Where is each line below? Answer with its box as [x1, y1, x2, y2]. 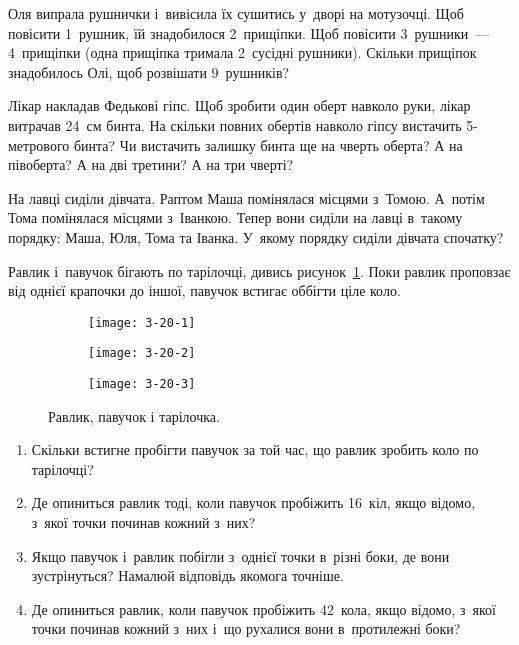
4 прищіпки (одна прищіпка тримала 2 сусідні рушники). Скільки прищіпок [8, 42, 477, 63]
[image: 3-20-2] [88, 346, 196, 361]
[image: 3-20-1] [88, 315, 196, 330]
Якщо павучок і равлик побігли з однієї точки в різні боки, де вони [31, 545, 450, 566]
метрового [8, 134, 70, 155]
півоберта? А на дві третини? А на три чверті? [8, 154, 294, 175]
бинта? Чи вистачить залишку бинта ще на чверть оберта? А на [73, 134, 463, 155]
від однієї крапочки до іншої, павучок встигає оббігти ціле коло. [8, 280, 401, 301]
